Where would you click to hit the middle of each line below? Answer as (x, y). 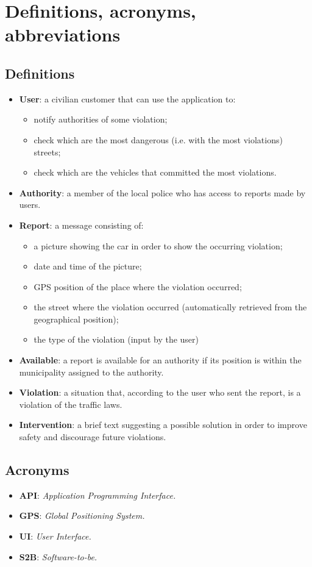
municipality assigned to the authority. (91, 372)
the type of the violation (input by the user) (116, 339)
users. (30, 205)
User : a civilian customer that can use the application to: (127, 98)
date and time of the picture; (88, 266)
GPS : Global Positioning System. (82, 515)
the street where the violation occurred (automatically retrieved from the (170, 307)
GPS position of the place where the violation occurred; (138, 286)
